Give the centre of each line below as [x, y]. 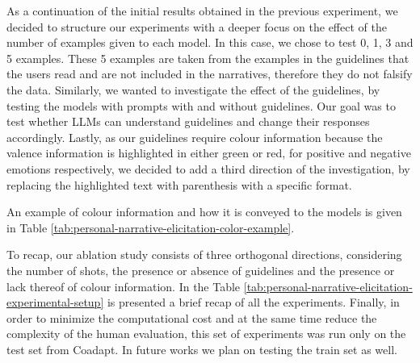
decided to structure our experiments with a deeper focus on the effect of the [197, 26]
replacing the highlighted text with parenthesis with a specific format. [179, 184]
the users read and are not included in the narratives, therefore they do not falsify [210, 74]
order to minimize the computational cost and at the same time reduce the [192, 317]
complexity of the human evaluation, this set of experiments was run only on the [206, 334]
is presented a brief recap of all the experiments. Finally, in [253, 302]
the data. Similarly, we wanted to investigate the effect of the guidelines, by [193, 89]
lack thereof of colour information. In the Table [124, 286]
